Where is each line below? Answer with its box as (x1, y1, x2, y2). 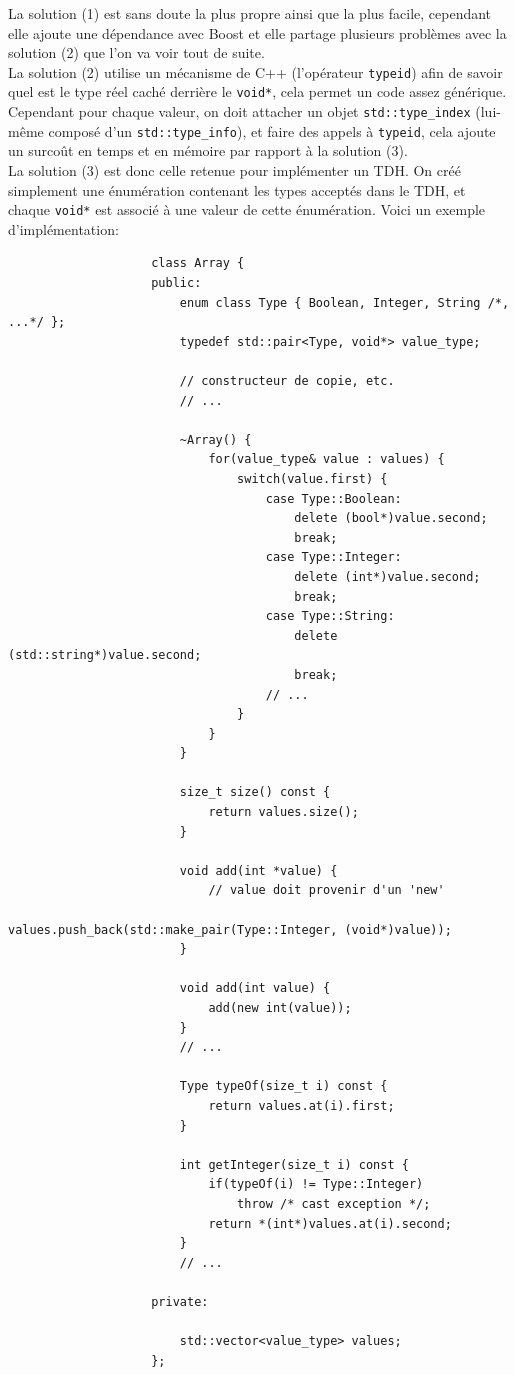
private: (151, 1294, 209, 1309)
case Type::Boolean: (265, 491, 402, 506)
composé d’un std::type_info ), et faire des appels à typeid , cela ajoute (48, 120, 496, 141)
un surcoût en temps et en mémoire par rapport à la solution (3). (8, 140, 408, 161)
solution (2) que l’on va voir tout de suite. (8, 42, 265, 63)
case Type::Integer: (265, 550, 402, 565)
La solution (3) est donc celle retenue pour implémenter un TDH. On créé (8, 160, 461, 180)
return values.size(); (208, 805, 359, 820)
